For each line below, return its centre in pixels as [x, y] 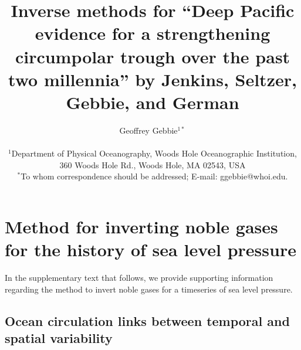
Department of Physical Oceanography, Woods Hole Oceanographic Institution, [154, 153]
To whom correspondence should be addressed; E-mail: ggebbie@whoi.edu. [154, 176]
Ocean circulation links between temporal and [147, 320]
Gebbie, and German [153, 102]
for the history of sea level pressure [150, 249]
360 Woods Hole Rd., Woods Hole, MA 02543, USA [153, 164]
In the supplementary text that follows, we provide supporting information [139, 277]
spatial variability [59, 337]
